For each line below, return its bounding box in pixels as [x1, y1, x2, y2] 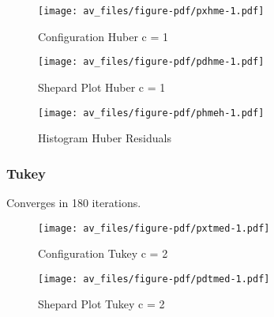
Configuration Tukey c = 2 [38, 245, 168, 262]
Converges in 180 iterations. [6, 194, 141, 210]
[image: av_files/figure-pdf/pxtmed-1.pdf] [38, 222, 270, 234]
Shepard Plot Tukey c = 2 [38, 296, 165, 312]
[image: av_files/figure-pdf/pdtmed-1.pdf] [38, 273, 270, 285]
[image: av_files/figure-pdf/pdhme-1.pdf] [38, 56, 265, 68]
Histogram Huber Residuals [38, 130, 171, 146]
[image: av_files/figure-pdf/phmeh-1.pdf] [38, 107, 265, 119]
